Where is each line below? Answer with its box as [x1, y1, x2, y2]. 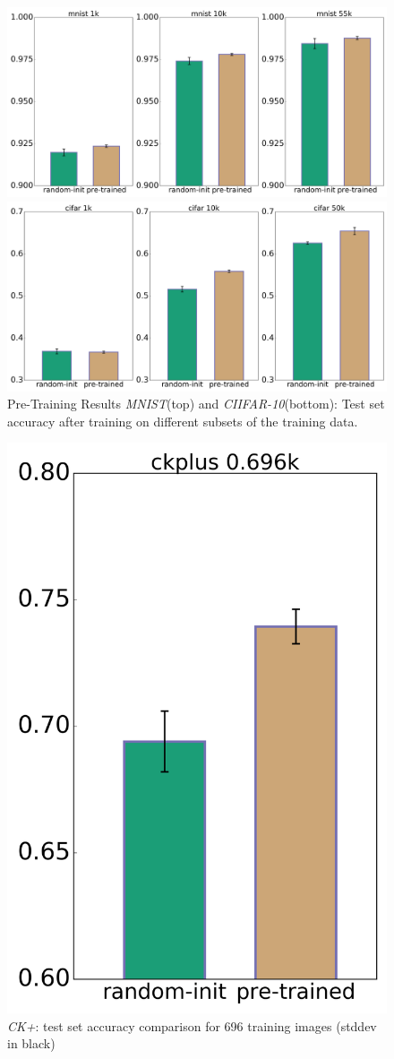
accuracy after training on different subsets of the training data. [7, 411, 358, 430]
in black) [7, 1034, 56, 1053]
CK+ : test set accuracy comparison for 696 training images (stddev [7, 1016, 377, 1035]
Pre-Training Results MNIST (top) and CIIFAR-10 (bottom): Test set [7, 394, 385, 413]
